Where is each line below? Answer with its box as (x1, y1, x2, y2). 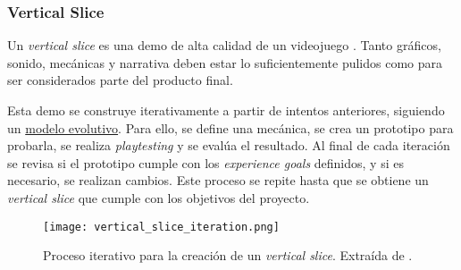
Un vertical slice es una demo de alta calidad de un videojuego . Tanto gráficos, (7, 36, 441, 55)
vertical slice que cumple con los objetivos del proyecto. (7, 188, 310, 207)
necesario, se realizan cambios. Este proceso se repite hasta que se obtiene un (7, 171, 429, 190)
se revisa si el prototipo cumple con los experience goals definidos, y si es (7, 153, 404, 172)
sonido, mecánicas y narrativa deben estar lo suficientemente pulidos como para (7, 53, 443, 72)
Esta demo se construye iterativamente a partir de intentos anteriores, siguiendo (7, 101, 445, 119)
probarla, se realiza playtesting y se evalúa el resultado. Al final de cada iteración (7, 136, 450, 155)
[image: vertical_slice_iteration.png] (43, 220, 280, 233)
